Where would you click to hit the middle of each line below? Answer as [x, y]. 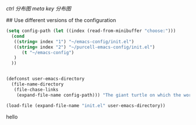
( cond [18, 36]
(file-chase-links [36, 90]
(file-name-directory [38, 84]
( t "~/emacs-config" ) [48, 52]
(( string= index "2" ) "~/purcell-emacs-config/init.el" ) [85, 47]
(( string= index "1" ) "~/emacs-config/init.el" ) [74, 42]
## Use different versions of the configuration [61, 20]
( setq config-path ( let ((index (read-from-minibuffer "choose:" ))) [91, 31]
